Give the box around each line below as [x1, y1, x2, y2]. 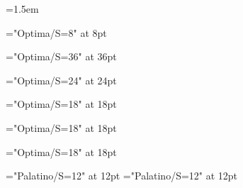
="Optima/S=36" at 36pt [6, 49, 117, 64]
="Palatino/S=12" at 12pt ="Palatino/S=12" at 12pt [6, 168, 238, 183]
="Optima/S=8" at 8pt [6, 25, 107, 40]
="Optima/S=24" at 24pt [6, 72, 117, 87]
